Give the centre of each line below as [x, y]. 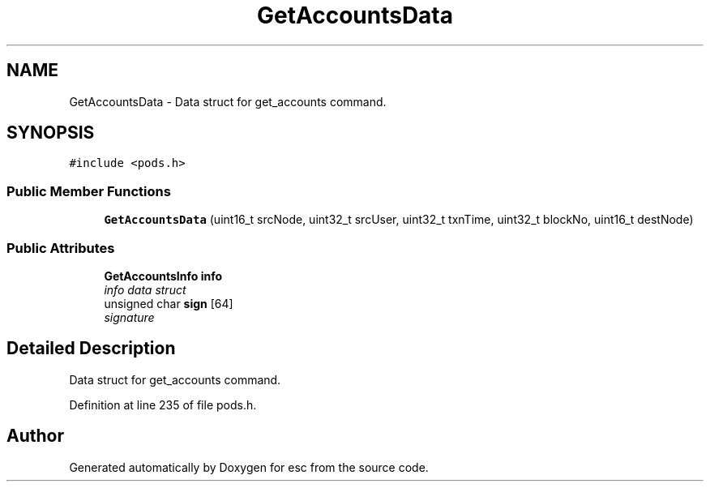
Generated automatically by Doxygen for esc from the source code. [249, 467]
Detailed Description [91, 349]
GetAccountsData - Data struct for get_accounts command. [228, 101]
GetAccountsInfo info [163, 276]
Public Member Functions [89, 191]
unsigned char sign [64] [169, 303]
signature [129, 317]
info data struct [145, 289]
